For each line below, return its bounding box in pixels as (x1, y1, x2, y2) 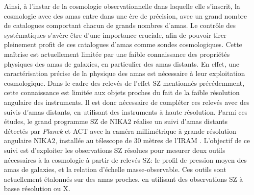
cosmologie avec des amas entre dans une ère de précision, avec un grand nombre (4, 10, 247, 21)
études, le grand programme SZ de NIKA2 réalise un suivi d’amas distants (4, 116, 228, 126)
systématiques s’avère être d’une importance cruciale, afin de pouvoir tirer (4, 29, 227, 40)
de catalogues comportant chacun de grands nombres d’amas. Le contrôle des (4, 20, 236, 30)
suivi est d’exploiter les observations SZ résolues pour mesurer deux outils (4, 145, 226, 155)
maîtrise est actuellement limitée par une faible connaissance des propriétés (4, 49, 230, 59)
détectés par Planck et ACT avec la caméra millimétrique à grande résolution (4, 125, 236, 136)
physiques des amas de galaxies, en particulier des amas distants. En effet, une (4, 58, 240, 69)
